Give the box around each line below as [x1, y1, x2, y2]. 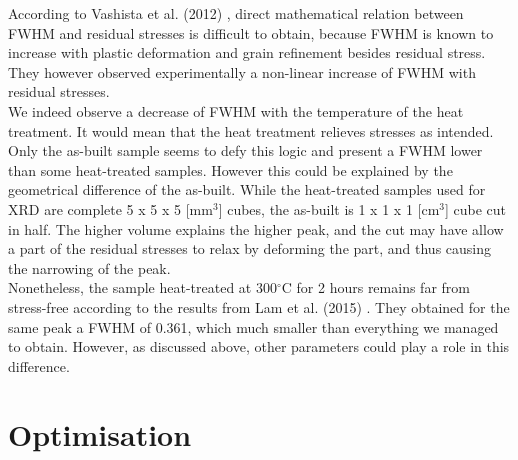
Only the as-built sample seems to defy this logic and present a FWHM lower [8, 140, 483, 161]
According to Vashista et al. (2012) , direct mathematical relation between [8, 3, 464, 23]
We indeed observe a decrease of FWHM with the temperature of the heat [8, 100, 464, 121]
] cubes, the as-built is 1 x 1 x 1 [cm [218, 198, 440, 219]
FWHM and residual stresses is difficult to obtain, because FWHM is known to [8, 22, 494, 43]
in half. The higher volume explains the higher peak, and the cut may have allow [8, 218, 504, 239]
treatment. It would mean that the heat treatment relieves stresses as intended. [8, 120, 494, 141]
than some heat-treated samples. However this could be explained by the [8, 159, 453, 180]
